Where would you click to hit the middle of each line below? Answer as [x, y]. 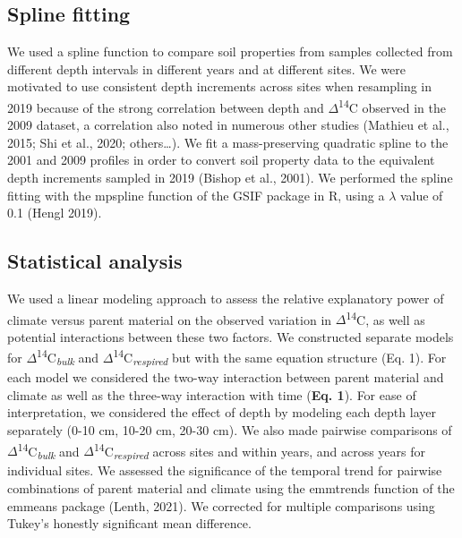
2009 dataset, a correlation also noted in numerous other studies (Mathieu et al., [228, 125]
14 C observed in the [393, 106]
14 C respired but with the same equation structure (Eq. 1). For [280, 357]
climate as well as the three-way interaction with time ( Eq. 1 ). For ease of [212, 394]
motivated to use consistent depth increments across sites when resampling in [220, 86]
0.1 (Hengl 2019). [55, 213]
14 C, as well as [385, 318]
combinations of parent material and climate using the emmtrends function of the [231, 487]
